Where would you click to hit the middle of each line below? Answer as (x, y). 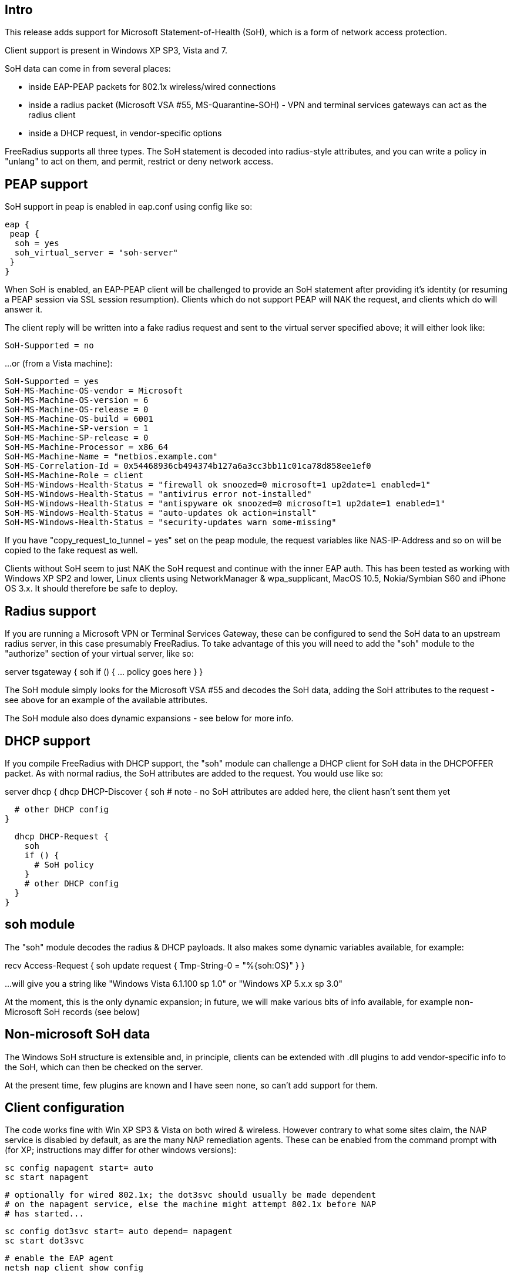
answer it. (24, 310)
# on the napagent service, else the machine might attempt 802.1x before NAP (191, 1204)
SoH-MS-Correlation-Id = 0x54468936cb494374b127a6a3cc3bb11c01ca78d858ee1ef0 (188, 466)
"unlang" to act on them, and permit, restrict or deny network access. (139, 162)
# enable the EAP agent (59, 1258)
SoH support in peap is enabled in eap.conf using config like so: (129, 207)
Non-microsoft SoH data (78, 1034)
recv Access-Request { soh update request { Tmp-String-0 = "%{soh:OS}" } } (155, 965)
